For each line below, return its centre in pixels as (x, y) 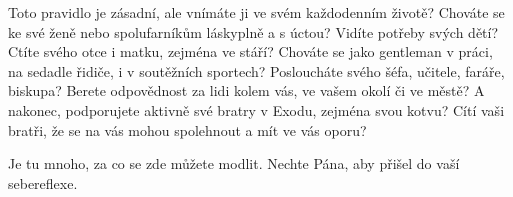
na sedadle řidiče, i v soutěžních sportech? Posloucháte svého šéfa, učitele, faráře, (256, 70)
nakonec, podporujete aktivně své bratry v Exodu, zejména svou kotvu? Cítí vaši (256, 109)
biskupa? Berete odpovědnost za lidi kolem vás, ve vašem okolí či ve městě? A (246, 90)
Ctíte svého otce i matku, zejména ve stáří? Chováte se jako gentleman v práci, (250, 51)
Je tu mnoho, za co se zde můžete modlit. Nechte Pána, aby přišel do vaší (234, 163)
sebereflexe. (43, 182)
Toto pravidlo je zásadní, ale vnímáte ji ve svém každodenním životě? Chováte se (256, 12)
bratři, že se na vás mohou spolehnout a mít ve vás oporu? (187, 129)
